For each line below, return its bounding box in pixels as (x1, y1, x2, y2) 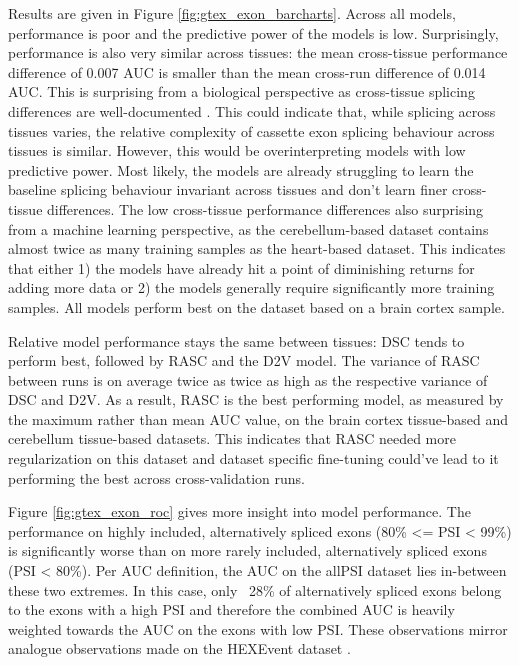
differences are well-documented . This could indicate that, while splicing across (8, 100, 496, 121)
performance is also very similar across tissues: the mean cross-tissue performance (8, 42, 508, 63)
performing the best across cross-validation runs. (8, 467, 305, 488)
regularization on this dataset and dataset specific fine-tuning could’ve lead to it (8, 448, 499, 469)
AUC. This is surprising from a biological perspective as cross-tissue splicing (8, 81, 475, 102)
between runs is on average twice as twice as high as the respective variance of (8, 369, 488, 390)
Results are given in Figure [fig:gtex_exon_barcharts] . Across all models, (8, 3, 456, 23)
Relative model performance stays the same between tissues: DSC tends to (8, 330, 465, 351)
